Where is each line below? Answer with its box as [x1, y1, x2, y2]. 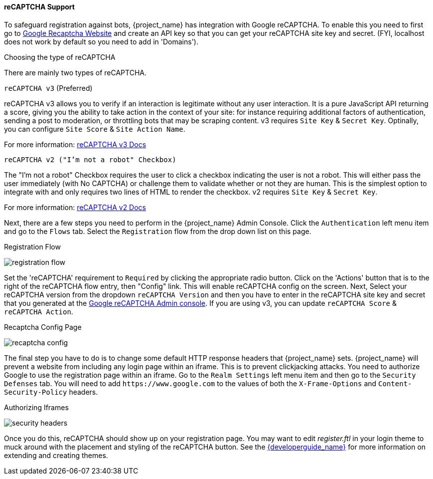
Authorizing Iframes [4, 403, 69, 412]
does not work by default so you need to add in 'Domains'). [4, 37, 198, 46]
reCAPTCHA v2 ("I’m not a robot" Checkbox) [4, 155, 176, 164]
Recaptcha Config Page [4, 322, 82, 331]
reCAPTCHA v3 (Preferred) [4, 83, 93, 92]
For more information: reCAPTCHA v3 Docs [4, 140, 146, 149]
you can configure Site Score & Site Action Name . [4, 124, 185, 133]
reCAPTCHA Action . [4, 307, 73, 316]
